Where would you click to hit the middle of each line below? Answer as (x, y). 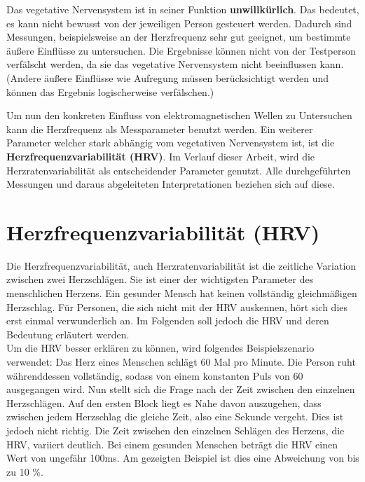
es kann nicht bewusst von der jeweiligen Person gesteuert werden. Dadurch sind (179, 23)
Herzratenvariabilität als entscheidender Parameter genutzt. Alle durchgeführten (179, 170)
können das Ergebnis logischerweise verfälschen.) (110, 91)
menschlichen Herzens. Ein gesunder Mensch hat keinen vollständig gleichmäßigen (182, 293)
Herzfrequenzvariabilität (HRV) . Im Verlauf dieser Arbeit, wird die (161, 156)
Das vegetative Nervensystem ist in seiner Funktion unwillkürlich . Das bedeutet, (183, 9)
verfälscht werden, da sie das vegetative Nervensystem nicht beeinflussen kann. (175, 64)
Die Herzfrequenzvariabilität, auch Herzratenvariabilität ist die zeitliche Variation (181, 265)
